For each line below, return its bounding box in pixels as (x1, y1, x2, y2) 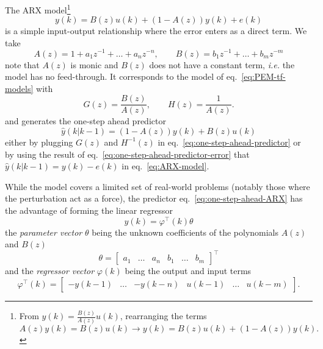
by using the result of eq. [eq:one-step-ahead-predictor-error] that (5, 147, 250, 160)
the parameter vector (5, 225, 82, 238)
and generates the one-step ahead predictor (5, 115, 166, 127)
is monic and (70, 58, 118, 71)
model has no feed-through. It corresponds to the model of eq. (5, 70, 238, 83)
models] (5, 82, 34, 94)
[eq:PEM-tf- (241, 70, 286, 83)
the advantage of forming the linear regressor (5, 203, 173, 216)
